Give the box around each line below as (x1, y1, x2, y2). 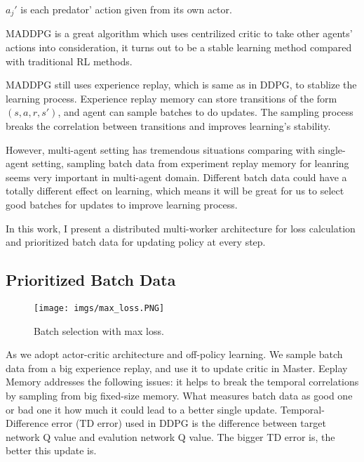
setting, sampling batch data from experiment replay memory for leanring (32, 156, 349, 171)
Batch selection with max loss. (34, 323, 164, 338)
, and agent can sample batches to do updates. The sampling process (58, 105, 353, 119)
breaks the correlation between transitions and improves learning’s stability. (6, 119, 331, 133)
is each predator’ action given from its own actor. (20, 2, 232, 16)
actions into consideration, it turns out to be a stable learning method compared (6, 40, 352, 55)
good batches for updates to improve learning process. (6, 197, 238, 211)
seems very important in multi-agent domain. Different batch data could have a (6, 169, 347, 184)
